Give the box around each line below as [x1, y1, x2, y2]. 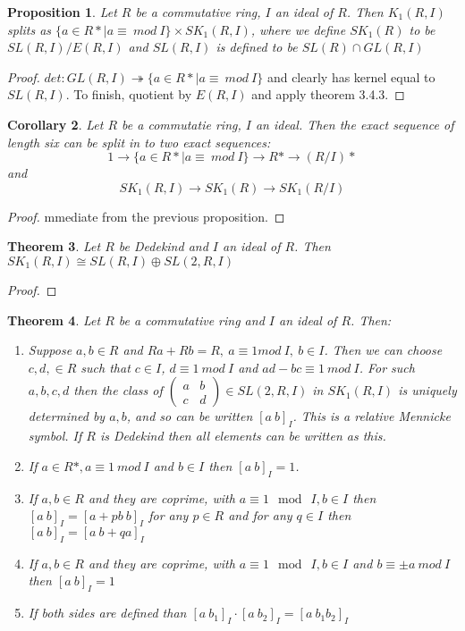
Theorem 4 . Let [7, 310, 101, 329]
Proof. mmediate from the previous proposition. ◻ [7, 206, 285, 225]
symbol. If [28, 426, 82, 445]
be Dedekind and [118, 237, 208, 256]
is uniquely [398, 381, 457, 400]
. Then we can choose [324, 341, 443, 359]
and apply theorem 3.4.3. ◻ [251, 85, 405, 104]
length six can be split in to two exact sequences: [7, 132, 271, 151]
